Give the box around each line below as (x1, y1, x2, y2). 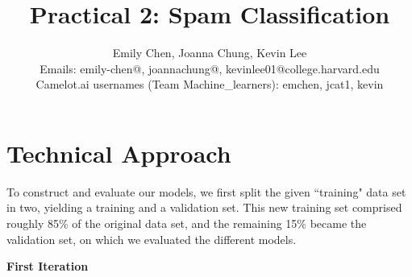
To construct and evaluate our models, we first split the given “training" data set (6, 183, 406, 200)
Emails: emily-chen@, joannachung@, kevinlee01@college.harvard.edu (40, 60, 380, 76)
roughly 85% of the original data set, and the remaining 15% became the (6, 215, 367, 232)
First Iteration (6, 258, 89, 275)
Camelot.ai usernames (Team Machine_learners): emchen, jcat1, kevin (35, 76, 384, 93)
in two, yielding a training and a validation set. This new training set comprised (6, 199, 402, 216)
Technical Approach (6, 136, 231, 169)
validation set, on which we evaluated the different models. (6, 230, 297, 247)
